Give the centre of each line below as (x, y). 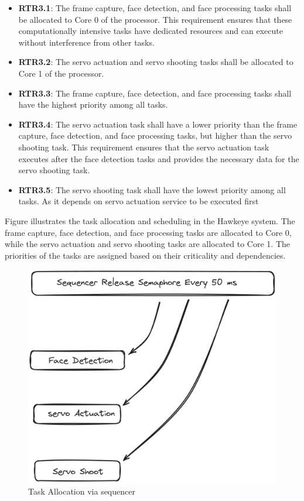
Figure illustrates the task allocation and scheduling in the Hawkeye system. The (150, 220)
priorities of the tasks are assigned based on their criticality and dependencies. (145, 255)
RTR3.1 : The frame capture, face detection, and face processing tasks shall (155, 8)
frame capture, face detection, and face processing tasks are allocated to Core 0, (148, 232)
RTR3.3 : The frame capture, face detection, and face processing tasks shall (155, 93)
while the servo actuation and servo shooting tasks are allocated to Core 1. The (148, 244)
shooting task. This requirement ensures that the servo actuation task (144, 147)
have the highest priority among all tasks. (93, 104)
